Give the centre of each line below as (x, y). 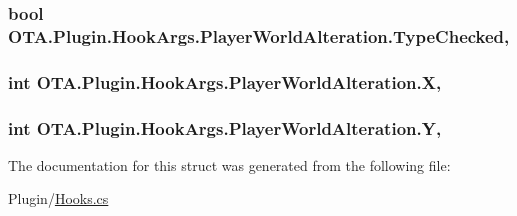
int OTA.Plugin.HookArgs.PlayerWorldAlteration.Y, (225, 127)
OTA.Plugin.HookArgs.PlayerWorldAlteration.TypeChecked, (259, 35)
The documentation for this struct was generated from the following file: (229, 164)
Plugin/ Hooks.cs (58, 198)
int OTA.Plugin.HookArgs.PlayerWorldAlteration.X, (225, 81)
